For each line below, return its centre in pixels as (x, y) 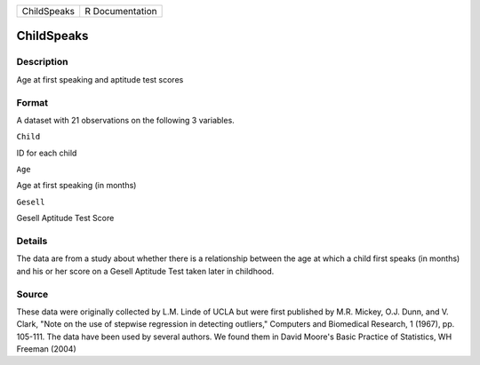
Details (32, 242)
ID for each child (47, 153)
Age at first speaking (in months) (76, 186)
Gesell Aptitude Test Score (65, 218)
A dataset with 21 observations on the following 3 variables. (125, 120)
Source (32, 294)
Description (42, 62)
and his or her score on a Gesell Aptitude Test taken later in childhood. (145, 271)
